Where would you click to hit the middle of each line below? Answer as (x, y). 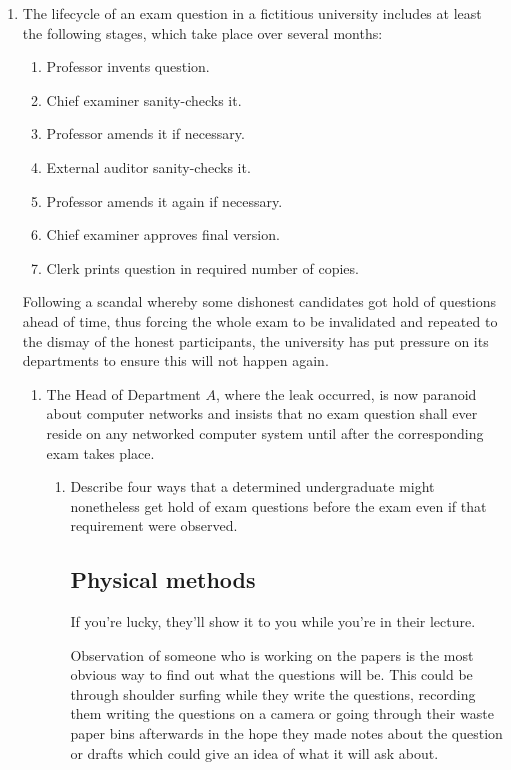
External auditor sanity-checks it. (148, 166)
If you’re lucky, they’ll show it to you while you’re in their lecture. (273, 621)
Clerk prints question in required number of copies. (202, 267)
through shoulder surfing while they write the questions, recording (273, 693)
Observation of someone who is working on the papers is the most (272, 654)
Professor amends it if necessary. (145, 133)
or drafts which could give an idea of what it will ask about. (254, 752)
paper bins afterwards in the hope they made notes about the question (286, 733)
